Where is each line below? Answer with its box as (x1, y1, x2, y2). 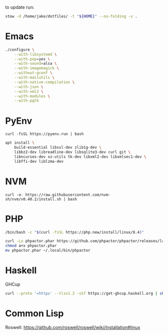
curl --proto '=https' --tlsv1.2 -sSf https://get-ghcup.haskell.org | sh (5, 291, 164, 296)
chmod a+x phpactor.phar (5, 243, 57, 249)
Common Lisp (5, 308, 64, 319)
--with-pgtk (14, 98, 39, 103)
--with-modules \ (14, 93, 50, 99)
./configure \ (5, 47, 35, 52)
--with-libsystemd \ (14, 52, 57, 57)
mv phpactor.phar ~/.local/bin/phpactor (5, 248, 91, 253)
